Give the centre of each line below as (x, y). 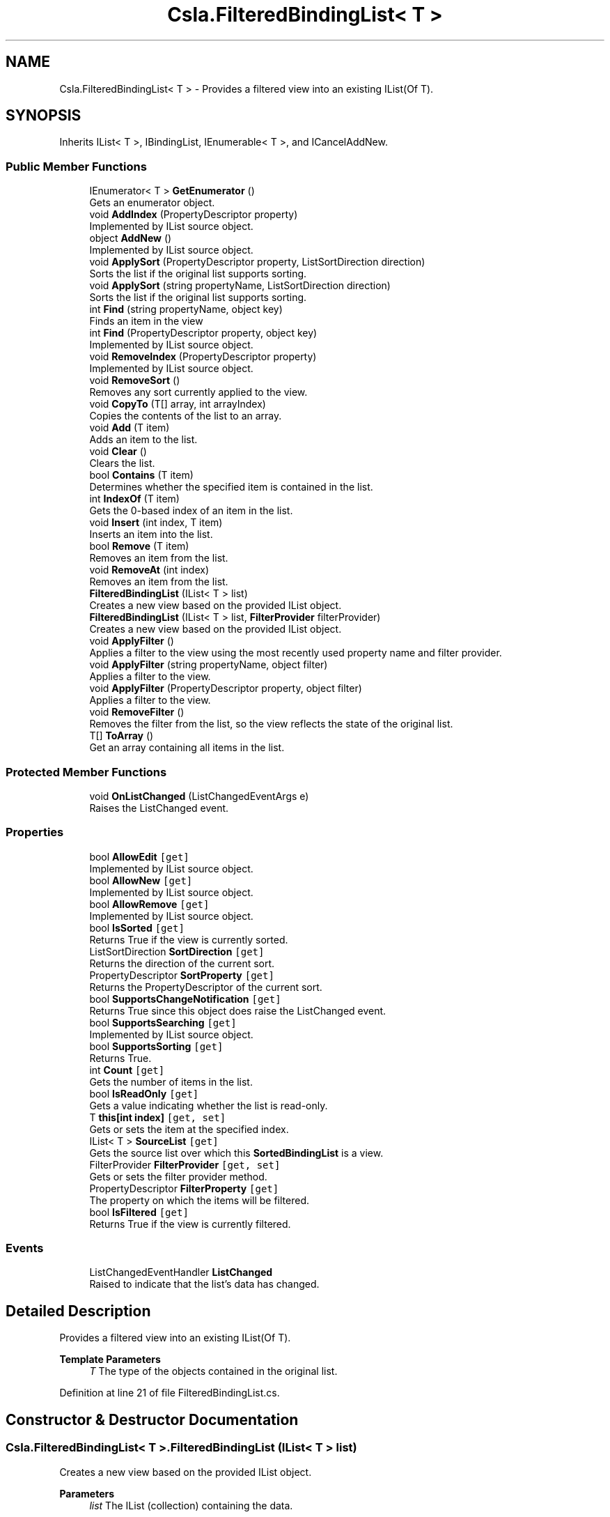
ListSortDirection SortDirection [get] (177, 951)
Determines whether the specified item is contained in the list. (231, 487)
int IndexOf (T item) (134, 499)
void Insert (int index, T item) (156, 523)
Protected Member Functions (86, 772)
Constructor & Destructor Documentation (152, 1419)
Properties (35, 832)
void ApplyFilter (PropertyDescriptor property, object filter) (226, 688)
